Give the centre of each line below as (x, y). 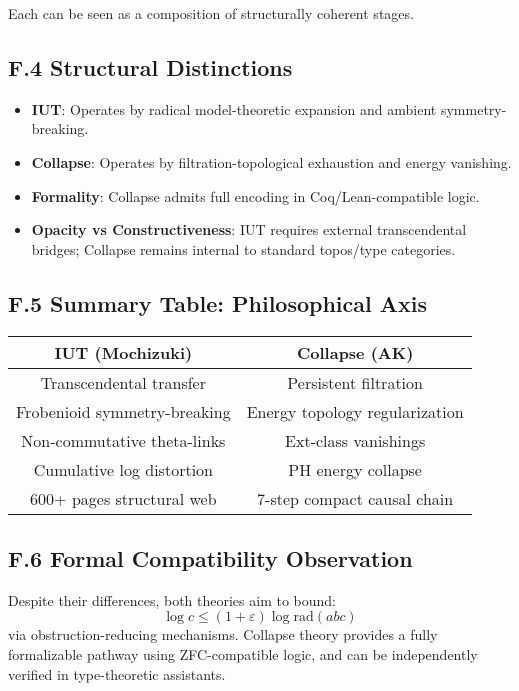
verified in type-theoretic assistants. (117, 673)
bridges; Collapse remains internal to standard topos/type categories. (243, 248)
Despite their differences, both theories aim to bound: (172, 599)
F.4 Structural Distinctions (150, 66)
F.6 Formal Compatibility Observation (210, 557)
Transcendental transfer (123, 382)
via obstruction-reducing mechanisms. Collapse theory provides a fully (223, 634)
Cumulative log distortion (123, 469)
